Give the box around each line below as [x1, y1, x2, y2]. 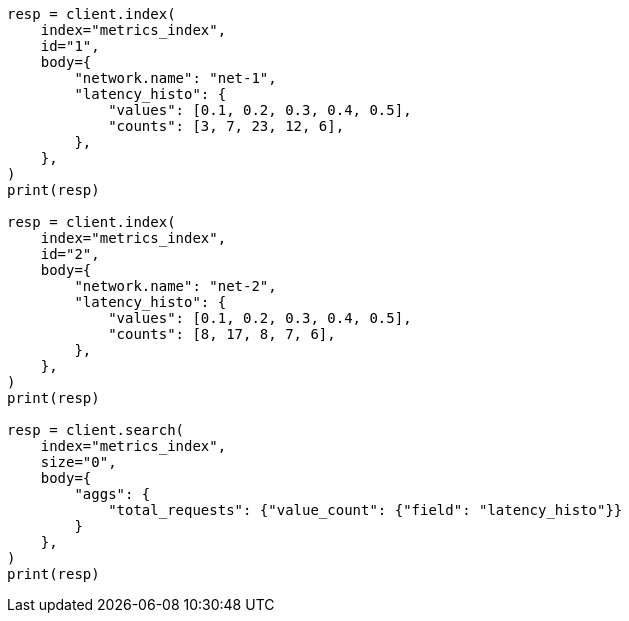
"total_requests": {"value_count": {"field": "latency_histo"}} [108, 502, 623, 518]
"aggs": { [74, 486, 151, 502]
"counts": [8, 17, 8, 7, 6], [108, 326, 336, 342]
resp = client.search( [7, 422, 185, 438]
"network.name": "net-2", [74, 278, 277, 294]
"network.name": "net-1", [74, 70, 277, 86]
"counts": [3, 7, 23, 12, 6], [108, 118, 345, 134]
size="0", [40, 454, 117, 470]
